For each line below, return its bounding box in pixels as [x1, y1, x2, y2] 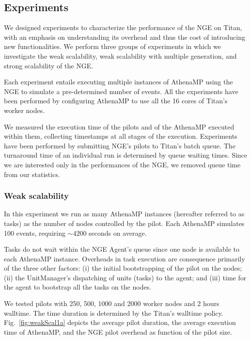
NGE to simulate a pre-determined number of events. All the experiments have [4, 86, 238, 96]
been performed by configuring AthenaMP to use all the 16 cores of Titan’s [4, 96, 228, 106]
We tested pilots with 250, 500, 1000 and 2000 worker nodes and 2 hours [4, 298, 220, 308]
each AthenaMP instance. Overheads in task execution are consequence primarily [4, 253, 245, 263]
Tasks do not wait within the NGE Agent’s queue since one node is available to [4, 244, 239, 254]
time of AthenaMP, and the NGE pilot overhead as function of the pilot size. [4, 326, 232, 337]
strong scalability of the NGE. [4, 60, 94, 70]
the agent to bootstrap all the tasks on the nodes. [4, 282, 152, 292]
